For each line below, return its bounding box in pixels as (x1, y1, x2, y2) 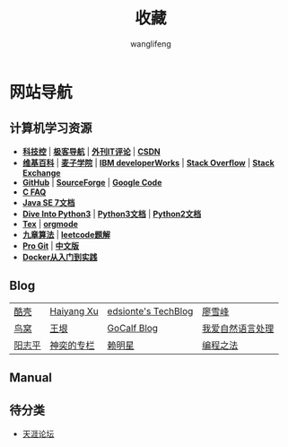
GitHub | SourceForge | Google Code (22, 177, 162, 188)
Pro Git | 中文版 (22, 240, 80, 251)
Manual (9, 370, 52, 385)
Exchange (22, 167, 61, 178)
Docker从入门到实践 (22, 251, 98, 262)
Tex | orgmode (22, 218, 79, 229)
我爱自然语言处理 (201, 322, 275, 335)
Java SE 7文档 (22, 197, 75, 207)
